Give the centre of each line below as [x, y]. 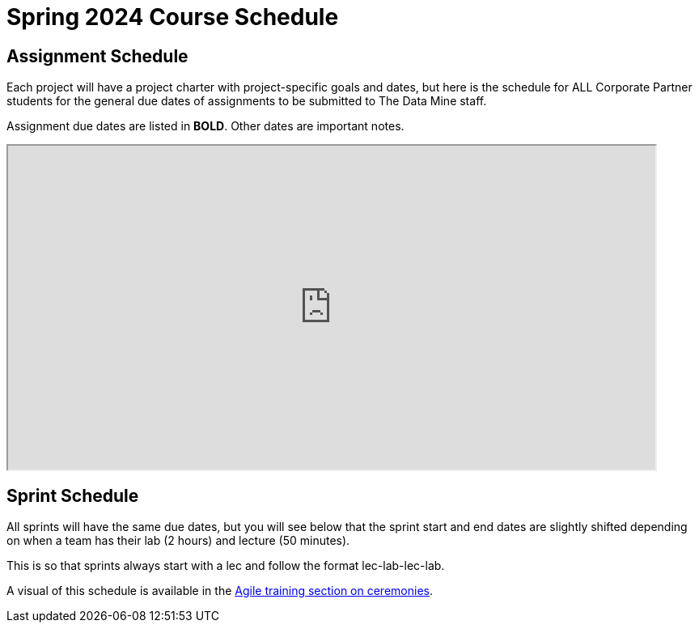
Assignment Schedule [97, 56]
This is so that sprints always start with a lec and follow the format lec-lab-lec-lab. [226, 566]
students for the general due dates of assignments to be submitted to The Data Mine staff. [247, 101]
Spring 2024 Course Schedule [173, 17]
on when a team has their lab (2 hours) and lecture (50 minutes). [178, 541]
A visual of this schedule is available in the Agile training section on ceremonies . [220, 591]
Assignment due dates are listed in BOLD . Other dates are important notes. [205, 126]
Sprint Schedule [73, 495]
